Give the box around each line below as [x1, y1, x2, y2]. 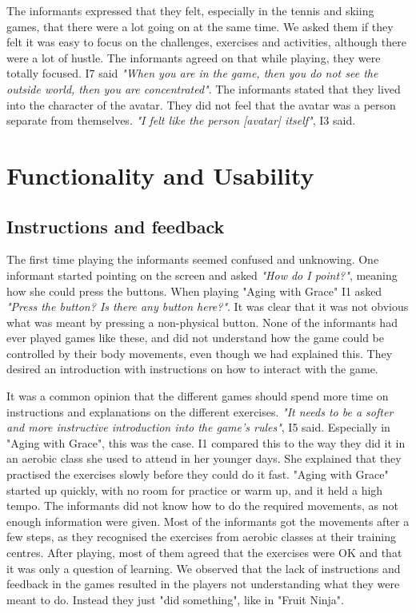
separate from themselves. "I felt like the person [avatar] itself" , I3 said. [6, 112, 356, 129]
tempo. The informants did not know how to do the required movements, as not [6, 497, 398, 514]
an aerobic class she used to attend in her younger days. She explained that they [6, 450, 402, 467]
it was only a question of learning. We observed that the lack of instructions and [6, 559, 401, 576]
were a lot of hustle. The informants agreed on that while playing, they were [6, 49, 381, 66]
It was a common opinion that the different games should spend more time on [6, 388, 389, 404]
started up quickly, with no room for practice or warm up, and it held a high [6, 481, 383, 498]
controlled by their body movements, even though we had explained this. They [6, 344, 393, 361]
